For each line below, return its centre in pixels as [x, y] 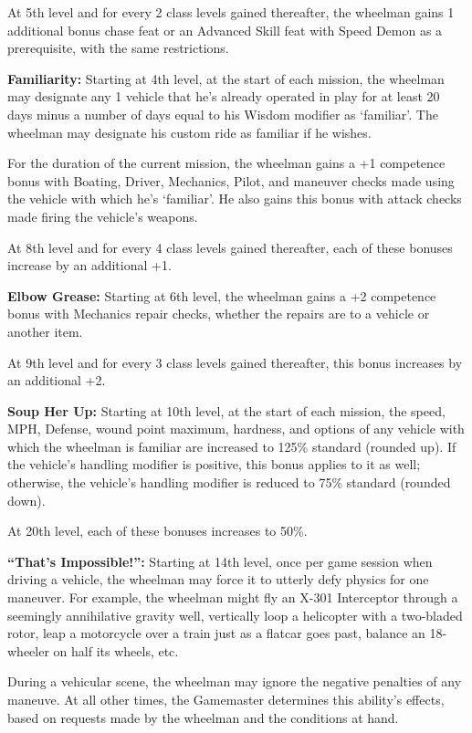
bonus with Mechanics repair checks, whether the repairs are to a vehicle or [219, 314]
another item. [45, 331]
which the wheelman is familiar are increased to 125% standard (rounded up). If [232, 446]
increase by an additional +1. [89, 265]
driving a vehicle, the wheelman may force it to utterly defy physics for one [218, 579]
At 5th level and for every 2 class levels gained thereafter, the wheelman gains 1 [231, 12]
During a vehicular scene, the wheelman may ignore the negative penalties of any [235, 681]
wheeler [28, 650]
